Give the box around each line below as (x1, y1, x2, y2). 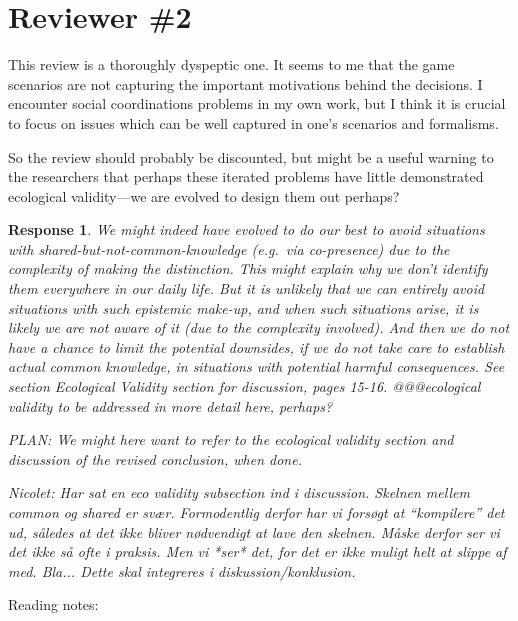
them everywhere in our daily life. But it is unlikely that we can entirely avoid (8, 278, 485, 299)
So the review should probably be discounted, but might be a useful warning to (8, 146, 494, 167)
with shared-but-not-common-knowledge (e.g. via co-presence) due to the (8, 238, 450, 259)
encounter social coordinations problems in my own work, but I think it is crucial (8, 93, 506, 114)
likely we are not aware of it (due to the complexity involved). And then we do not (8, 317, 510, 338)
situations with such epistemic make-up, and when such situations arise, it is (8, 297, 479, 318)
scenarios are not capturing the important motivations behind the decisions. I (8, 73, 483, 94)
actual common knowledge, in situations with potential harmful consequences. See (8, 356, 505, 377)
